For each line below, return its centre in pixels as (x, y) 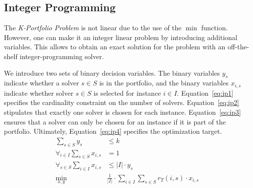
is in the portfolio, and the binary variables (164, 83)
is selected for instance (127, 93)
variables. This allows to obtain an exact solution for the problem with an (115, 47)
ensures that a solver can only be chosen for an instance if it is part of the (115, 121)
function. (215, 28)
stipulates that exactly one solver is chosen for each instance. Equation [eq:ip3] (123, 112)
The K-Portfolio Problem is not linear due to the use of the (93, 28)
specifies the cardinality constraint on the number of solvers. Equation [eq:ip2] (122, 102)
